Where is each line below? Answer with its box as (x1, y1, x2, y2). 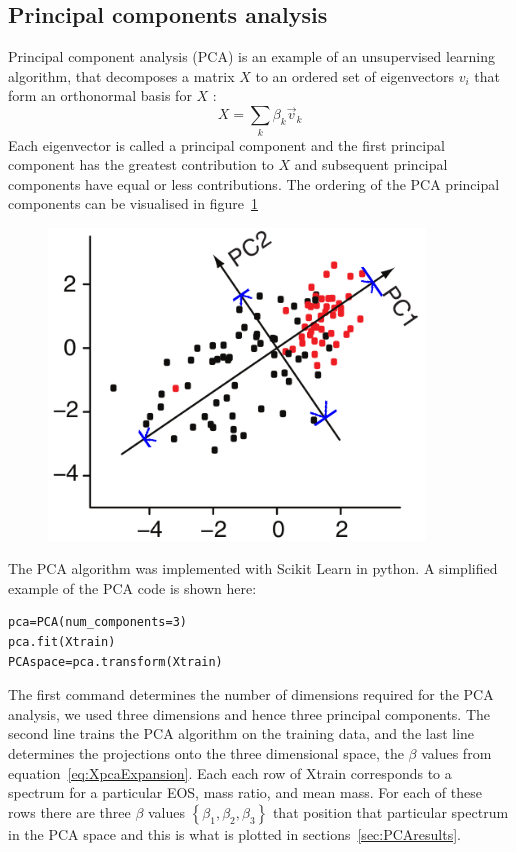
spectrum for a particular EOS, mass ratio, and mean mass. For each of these (8, 782, 482, 803)
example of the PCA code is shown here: (8, 577, 257, 598)
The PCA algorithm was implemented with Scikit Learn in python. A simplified (8, 558, 498, 579)
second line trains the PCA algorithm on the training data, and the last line (8, 723, 475, 744)
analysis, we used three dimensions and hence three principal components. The (8, 703, 491, 724)
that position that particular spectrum (272, 801, 509, 822)
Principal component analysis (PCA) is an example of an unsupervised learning (8, 46, 496, 67)
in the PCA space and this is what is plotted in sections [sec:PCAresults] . (8, 823, 461, 844)
